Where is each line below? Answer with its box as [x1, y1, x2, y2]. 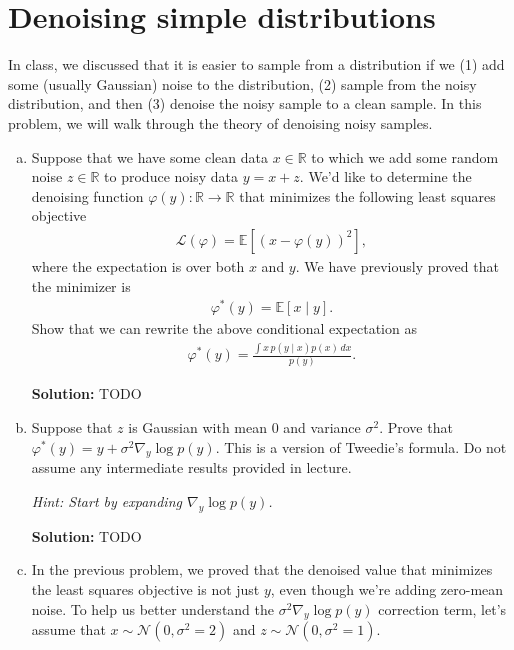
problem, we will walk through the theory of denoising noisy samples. [8, 112, 433, 133]
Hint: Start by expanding [31, 491, 182, 512]
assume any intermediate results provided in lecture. [31, 457, 352, 478]
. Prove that [379, 417, 453, 438]
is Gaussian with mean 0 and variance [128, 417, 361, 438]
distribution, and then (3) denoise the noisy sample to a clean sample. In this [8, 93, 482, 114]
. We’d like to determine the [299, 166, 472, 187]
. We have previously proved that [295, 255, 499, 276]
